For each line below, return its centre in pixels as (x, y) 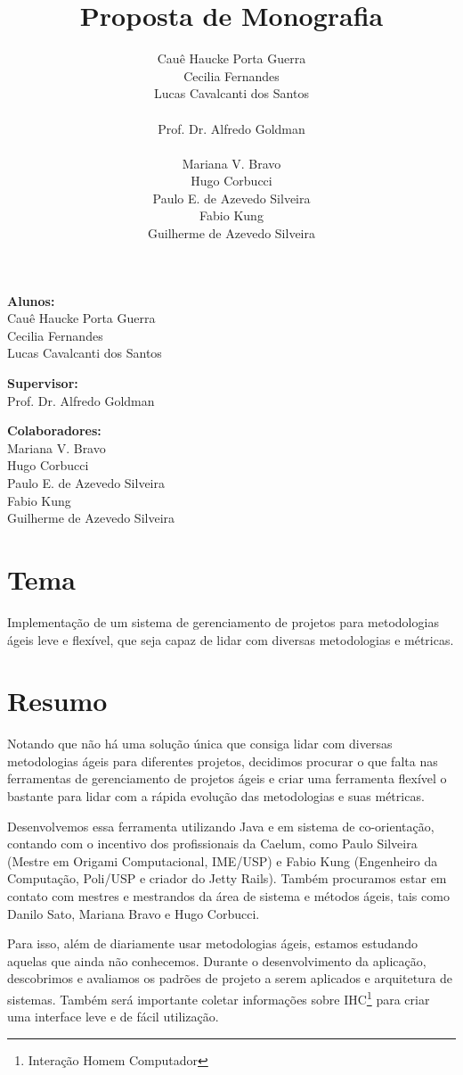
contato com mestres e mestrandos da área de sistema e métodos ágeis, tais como (228, 895)
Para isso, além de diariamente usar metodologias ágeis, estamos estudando (212, 943)
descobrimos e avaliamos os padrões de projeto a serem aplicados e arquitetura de (230, 978)
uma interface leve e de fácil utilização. (113, 1017)
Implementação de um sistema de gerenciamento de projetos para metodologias (223, 621)
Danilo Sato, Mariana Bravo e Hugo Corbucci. (134, 913)
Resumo (57, 701)
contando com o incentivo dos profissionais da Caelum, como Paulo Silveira (212, 843)
